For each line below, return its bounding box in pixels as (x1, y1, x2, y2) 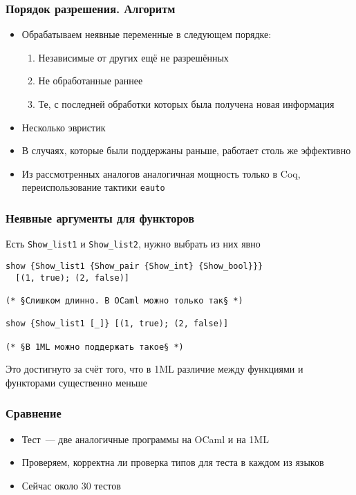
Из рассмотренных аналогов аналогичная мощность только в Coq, (21, 166, 301, 180)
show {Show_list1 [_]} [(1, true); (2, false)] (6, 319, 229, 329)
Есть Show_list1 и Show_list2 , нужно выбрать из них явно (6, 236, 261, 251)
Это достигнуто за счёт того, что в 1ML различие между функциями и (6, 362, 303, 376)
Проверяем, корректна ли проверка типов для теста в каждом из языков (21, 455, 324, 469)
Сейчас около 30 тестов (21, 478, 121, 492)
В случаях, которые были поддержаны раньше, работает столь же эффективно (21, 143, 351, 158)
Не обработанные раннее (38, 73, 143, 88)
